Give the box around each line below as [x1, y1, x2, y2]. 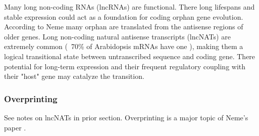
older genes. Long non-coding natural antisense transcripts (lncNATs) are [4, 31, 231, 41]
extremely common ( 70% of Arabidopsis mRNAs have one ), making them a [4, 41, 243, 52]
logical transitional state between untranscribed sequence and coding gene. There [4, 51, 255, 61]
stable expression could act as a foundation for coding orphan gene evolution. [4, 11, 243, 22]
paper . [4, 122, 26, 132]
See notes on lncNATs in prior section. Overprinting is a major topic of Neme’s [4, 112, 248, 122]
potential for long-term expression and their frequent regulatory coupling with [4, 61, 246, 71]
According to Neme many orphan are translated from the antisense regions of [4, 21, 243, 32]
